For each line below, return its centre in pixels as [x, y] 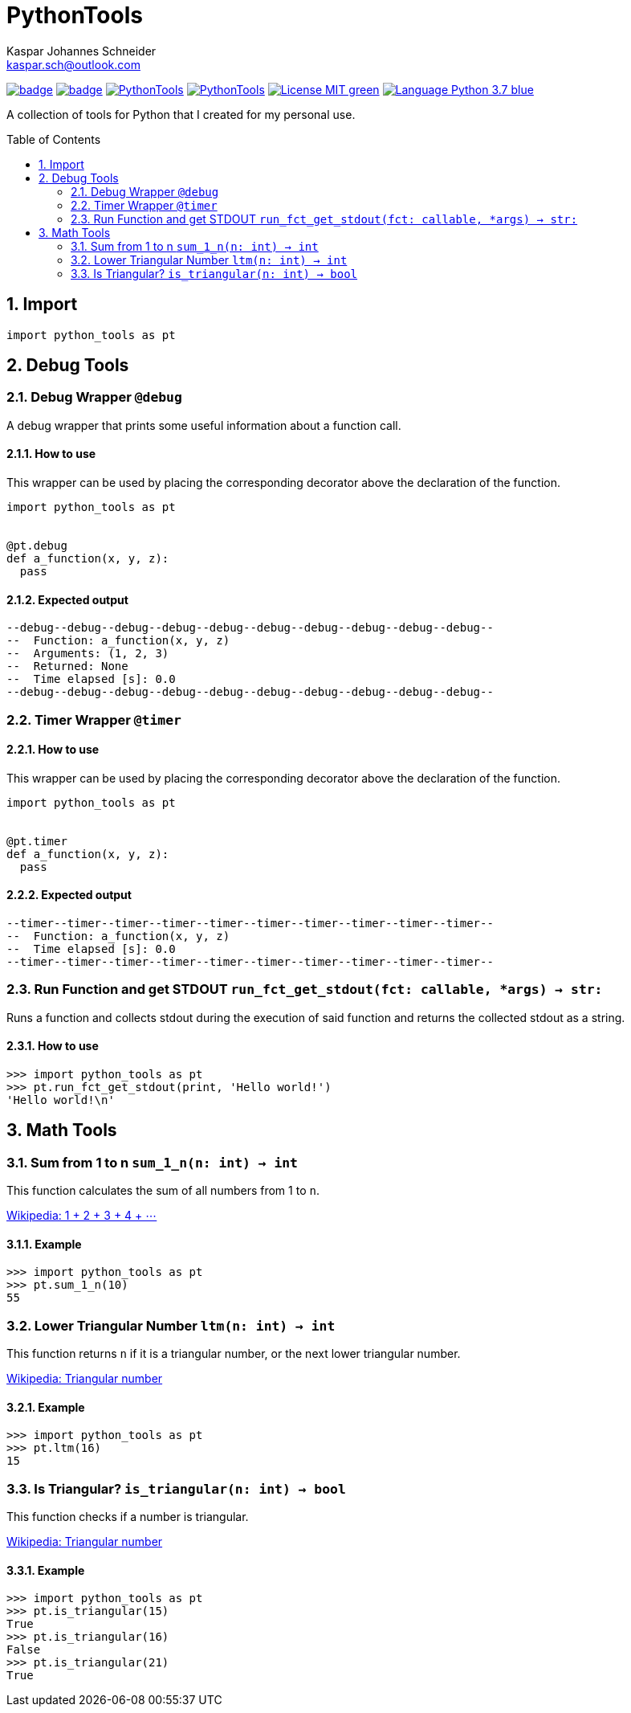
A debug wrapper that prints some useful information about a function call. [204, 425]
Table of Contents [54, 139]
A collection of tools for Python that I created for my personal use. [181, 114]
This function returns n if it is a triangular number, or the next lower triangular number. [234, 1354]
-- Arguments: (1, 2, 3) [88, 654]
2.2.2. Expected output [69, 895]
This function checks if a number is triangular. [128, 1517]
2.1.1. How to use [51, 454]
